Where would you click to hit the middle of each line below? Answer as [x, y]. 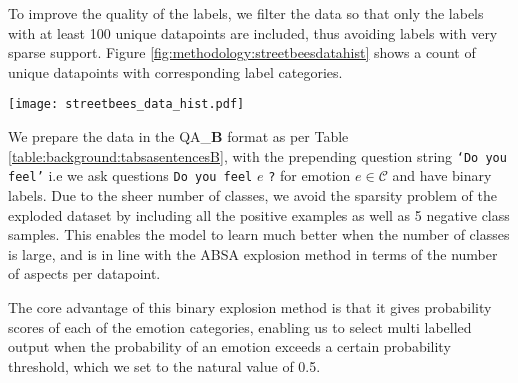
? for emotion [309, 175]
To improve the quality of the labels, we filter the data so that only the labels [246, 13]
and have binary [442, 175]
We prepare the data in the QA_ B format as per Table [178, 136]
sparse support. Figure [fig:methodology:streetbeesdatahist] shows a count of [242, 52]
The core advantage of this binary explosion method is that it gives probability [250, 306]
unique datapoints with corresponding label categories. [175, 71]
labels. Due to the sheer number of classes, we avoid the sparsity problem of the [252, 194]
